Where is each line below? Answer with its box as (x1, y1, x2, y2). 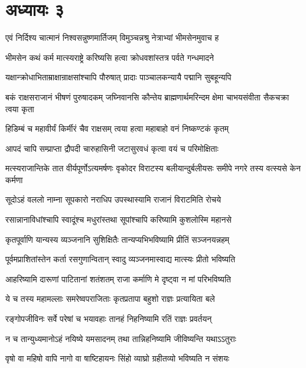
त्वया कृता (5, 102, 34, 115)
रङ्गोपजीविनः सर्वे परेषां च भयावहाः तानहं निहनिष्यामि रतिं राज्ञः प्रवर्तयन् (5, 312, 212, 325)
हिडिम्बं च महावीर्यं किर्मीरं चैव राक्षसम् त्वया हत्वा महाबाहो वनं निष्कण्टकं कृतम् (5, 122, 229, 135)
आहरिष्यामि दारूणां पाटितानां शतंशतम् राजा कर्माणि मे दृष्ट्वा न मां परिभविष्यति (5, 272, 231, 285)
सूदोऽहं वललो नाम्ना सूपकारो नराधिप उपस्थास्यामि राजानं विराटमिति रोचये (5, 193, 222, 206)
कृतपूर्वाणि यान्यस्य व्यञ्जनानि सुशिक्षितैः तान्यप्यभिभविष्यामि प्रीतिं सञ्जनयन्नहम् (5, 233, 229, 245)
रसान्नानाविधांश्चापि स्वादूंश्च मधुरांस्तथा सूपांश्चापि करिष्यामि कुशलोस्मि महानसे (5, 213, 232, 226)
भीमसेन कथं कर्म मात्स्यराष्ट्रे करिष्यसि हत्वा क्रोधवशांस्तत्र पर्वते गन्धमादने (5, 51, 214, 63)
